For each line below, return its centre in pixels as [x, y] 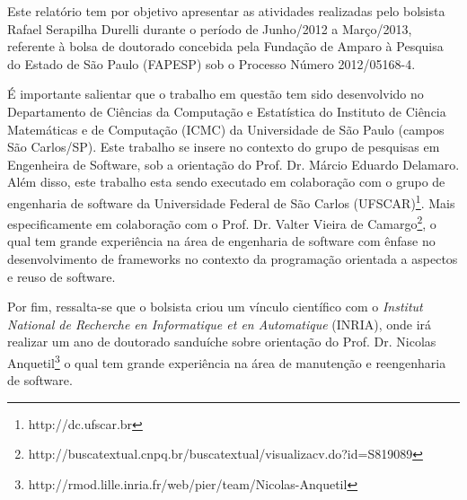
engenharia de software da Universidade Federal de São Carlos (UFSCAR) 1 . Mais [231, 201]
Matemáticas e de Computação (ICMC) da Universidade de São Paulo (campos [226, 129]
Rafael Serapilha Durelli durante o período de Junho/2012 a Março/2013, [210, 28]
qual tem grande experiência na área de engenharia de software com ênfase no [221, 241]
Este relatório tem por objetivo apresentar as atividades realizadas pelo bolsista [226, 11]
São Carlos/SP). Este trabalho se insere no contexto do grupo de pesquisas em [224, 147]
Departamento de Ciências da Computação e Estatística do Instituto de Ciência [227, 111]
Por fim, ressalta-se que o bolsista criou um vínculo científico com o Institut [215, 307]
